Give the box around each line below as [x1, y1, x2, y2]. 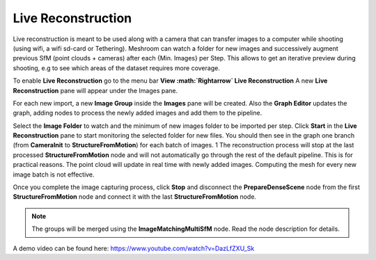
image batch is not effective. [13, 170, 95, 179]
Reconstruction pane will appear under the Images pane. [13, 86, 178, 95]
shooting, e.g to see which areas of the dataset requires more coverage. [13, 63, 221, 72]
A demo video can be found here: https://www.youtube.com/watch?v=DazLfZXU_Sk [13, 244, 255, 252]
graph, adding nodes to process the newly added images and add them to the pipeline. [13, 108, 263, 117]
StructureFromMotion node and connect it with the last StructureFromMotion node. [13, 193, 257, 201]
